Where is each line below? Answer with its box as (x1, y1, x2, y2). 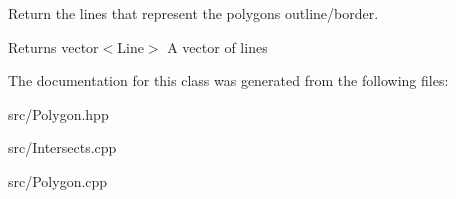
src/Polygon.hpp (8, 103, 109, 124)
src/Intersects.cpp (8, 137, 117, 158)
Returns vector (8, 36, 99, 57)
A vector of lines (167, 36, 268, 57)
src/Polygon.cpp (8, 170, 108, 191)
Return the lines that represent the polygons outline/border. (8, 3, 379, 23)
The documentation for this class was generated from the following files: (8, 70, 449, 91)
